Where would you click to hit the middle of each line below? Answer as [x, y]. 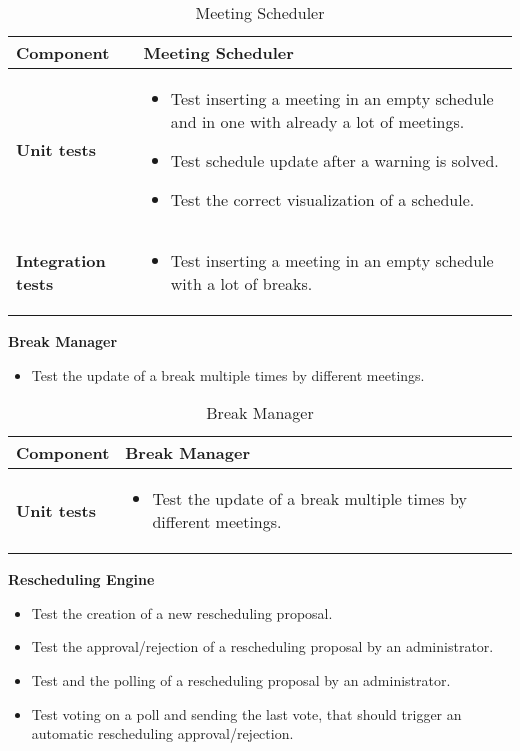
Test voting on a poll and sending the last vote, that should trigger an [246, 713]
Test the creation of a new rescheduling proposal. [182, 612]
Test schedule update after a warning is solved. [334, 160]
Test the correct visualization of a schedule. [322, 199]
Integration [61, 260]
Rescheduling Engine [81, 579]
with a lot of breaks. [241, 283]
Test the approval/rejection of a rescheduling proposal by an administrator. [262, 646]
